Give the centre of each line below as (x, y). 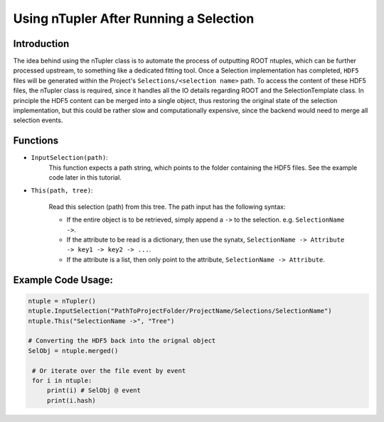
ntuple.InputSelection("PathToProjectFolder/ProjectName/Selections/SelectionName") (180, 311)
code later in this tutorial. (85, 178)
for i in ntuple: (62, 380)
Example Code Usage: (63, 280)
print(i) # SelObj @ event (94, 390)
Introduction (41, 44)
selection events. (38, 120)
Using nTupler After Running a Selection (134, 18)
